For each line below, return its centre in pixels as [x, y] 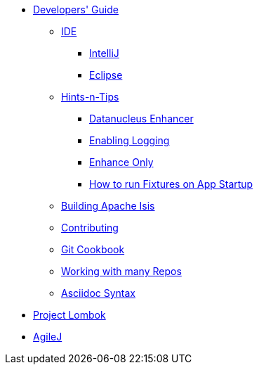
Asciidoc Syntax [99, 293]
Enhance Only [121, 162]
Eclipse [106, 75]
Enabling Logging [129, 140]
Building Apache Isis [108, 206]
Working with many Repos [121, 271]
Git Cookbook [93, 249]
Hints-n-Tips [90, 97]
